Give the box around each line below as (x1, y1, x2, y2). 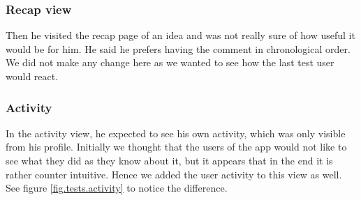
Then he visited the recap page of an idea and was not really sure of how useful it (6, 28, 355, 43)
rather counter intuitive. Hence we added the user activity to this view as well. (6, 167, 342, 181)
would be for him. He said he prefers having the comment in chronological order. (6, 41, 351, 56)
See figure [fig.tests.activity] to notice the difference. (6, 180, 228, 195)
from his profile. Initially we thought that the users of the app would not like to (6, 139, 347, 154)
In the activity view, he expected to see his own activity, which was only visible (6, 125, 346, 140)
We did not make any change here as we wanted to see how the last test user (6, 55, 334, 70)
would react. (6, 69, 59, 83)
